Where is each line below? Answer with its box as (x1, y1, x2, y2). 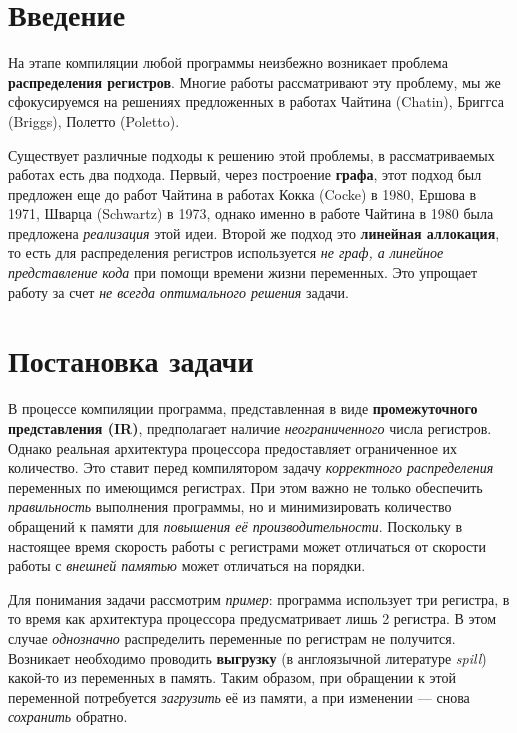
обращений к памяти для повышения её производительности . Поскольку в (8, 515, 463, 536)
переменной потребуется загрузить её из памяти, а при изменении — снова (8, 686, 470, 707)
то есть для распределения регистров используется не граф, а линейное (8, 242, 444, 263)
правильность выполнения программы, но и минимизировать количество (8, 496, 452, 517)
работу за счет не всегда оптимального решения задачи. (8, 281, 349, 302)
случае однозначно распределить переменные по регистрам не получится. (8, 627, 456, 648)
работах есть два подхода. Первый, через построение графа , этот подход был (8, 164, 482, 185)
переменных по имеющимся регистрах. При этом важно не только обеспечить (8, 476, 483, 497)
